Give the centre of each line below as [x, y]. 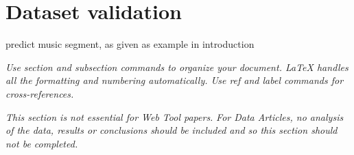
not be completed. [42, 143]
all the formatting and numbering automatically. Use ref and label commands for [175, 80]
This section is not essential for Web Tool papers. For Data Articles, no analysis [175, 116]
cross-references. [40, 93]
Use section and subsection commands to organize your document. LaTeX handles [177, 67]
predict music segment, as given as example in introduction [130, 44]
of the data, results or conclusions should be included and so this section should [172, 130]
